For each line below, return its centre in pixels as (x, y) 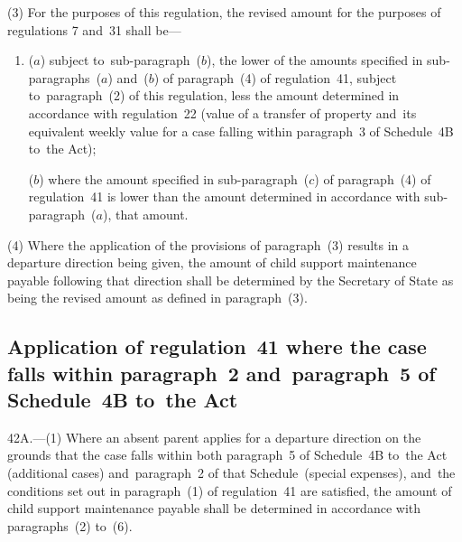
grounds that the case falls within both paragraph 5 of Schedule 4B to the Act (227, 455)
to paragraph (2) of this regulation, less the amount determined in (214, 95)
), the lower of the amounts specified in (315, 60)
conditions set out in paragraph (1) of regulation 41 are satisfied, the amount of (230, 490)
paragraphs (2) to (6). (70, 525)
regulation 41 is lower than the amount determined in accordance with (224, 196)
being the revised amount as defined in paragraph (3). (157, 298)
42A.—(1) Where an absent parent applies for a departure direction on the (214, 437)
